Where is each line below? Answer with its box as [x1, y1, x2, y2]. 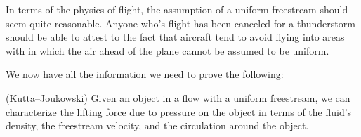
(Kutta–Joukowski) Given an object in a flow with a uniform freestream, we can [6, 90, 350, 105]
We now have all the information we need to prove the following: [6, 67, 284, 81]
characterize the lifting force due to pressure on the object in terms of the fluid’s [6, 104, 352, 119]
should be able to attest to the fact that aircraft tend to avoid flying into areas [6, 30, 345, 44]
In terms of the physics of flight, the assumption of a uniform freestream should [6, 2, 348, 16]
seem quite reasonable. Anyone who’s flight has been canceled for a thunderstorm [6, 15, 355, 30]
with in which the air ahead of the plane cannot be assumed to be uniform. [6, 43, 329, 58]
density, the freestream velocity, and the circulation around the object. [6, 118, 309, 133]
